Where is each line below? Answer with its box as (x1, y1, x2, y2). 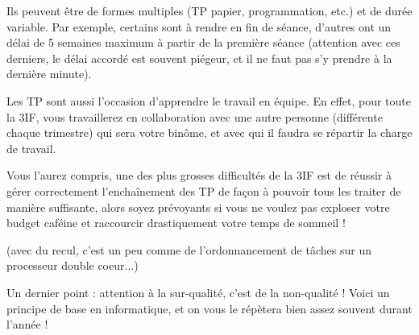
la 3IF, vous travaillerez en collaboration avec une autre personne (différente (6, 108, 383, 125)
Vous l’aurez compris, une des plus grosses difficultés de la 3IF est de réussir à (6, 167, 392, 184)
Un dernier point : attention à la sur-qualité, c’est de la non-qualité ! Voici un (6, 283, 390, 300)
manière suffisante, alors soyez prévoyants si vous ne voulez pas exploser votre (6, 198, 390, 215)
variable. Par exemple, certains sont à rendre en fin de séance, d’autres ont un (6, 18, 392, 35)
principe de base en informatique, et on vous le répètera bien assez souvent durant (6, 300, 413, 316)
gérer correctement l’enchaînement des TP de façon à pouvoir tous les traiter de (6, 182, 401, 199)
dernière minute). (6, 65, 92, 82)
